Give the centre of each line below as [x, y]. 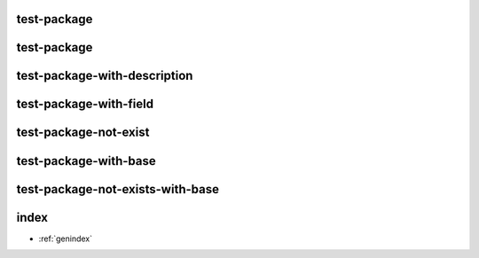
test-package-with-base [86, 161]
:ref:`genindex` [66, 238]
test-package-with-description [105, 76]
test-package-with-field [85, 104]
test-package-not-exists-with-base [118, 189]
